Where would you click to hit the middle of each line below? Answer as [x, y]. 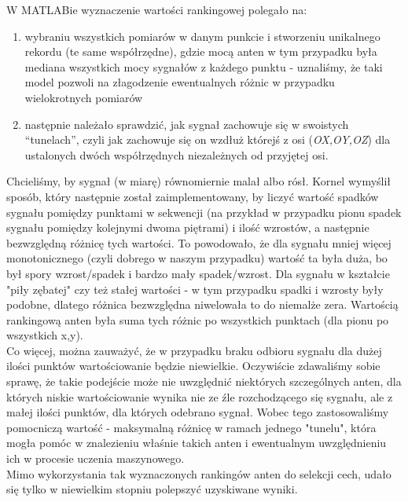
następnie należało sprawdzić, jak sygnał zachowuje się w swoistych [187, 124]
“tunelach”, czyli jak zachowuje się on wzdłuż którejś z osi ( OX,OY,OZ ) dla [208, 139]
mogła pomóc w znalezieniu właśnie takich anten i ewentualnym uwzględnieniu [197, 443]
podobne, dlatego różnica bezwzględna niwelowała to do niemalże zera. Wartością [202, 304]
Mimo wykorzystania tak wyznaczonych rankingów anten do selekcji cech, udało [199, 473]
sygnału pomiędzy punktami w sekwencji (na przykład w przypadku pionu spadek [204, 212]
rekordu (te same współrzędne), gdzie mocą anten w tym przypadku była [201, 51]
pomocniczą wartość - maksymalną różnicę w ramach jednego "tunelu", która [191, 427]
